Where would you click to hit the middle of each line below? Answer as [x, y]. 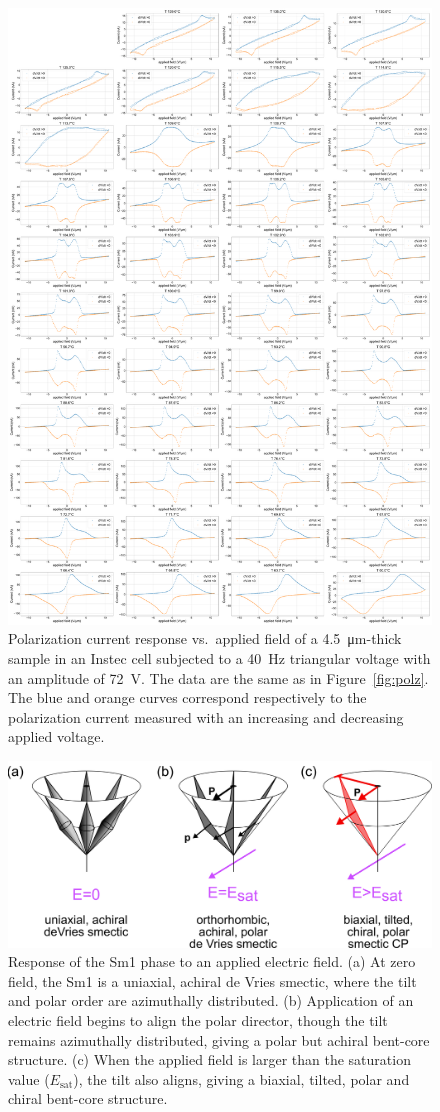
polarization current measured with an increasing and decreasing [206, 716]
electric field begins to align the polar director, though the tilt [198, 1019]
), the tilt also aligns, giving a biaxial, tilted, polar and [241, 1078]
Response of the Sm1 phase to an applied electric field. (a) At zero [212, 961]
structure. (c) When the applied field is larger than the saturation [209, 1059]
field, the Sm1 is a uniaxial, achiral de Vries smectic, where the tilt [212, 980]
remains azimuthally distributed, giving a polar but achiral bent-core [219, 1039]
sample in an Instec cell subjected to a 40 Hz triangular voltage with [219, 657]
